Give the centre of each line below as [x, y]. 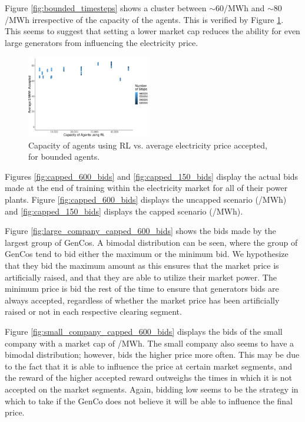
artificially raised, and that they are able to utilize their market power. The [141, 277]
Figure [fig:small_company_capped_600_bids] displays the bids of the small [144, 331]
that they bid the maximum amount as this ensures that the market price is [142, 265]
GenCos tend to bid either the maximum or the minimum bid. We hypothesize [147, 254]
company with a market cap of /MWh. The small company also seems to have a [150, 343]
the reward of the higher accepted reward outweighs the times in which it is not [149, 378]
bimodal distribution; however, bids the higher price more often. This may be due [152, 355]
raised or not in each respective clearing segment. [93, 311]
